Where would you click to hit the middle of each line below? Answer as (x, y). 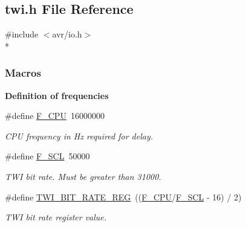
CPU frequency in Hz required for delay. (79, 136)
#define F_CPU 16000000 (55, 116)
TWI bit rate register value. (56, 217)
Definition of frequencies (57, 95)
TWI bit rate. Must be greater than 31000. (83, 176)
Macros (23, 73)
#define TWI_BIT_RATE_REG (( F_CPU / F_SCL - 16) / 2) (123, 197)
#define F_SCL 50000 (47, 156)
